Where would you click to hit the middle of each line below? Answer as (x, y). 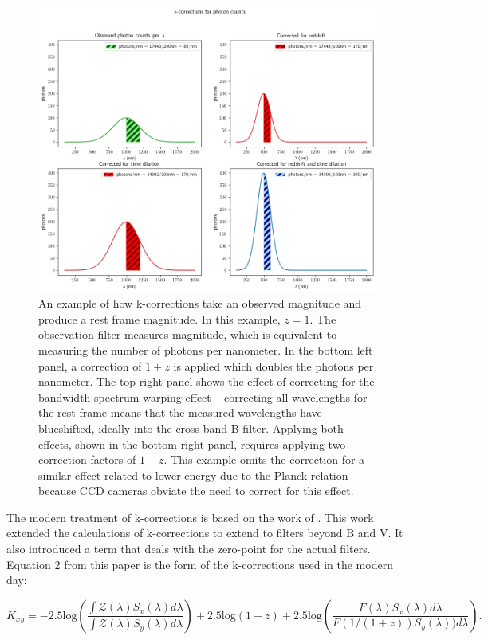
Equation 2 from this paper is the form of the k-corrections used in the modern (200, 564)
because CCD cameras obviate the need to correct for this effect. (196, 491)
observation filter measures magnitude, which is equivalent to (188, 334)
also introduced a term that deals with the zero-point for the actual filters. (189, 549)
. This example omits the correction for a (264, 459)
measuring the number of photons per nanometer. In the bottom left (206, 349)
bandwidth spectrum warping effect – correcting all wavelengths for (203, 397)
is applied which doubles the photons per (274, 365)
